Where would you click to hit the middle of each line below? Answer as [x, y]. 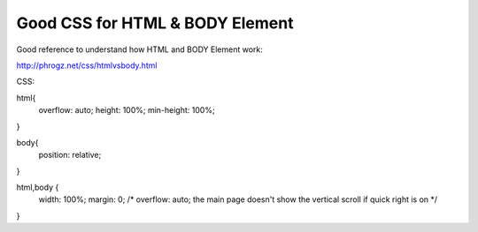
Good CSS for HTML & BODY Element [155, 23]
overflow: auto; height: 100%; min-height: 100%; [127, 110]
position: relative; [70, 155]
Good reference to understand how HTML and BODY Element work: [139, 49]
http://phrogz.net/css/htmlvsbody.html [87, 65]
